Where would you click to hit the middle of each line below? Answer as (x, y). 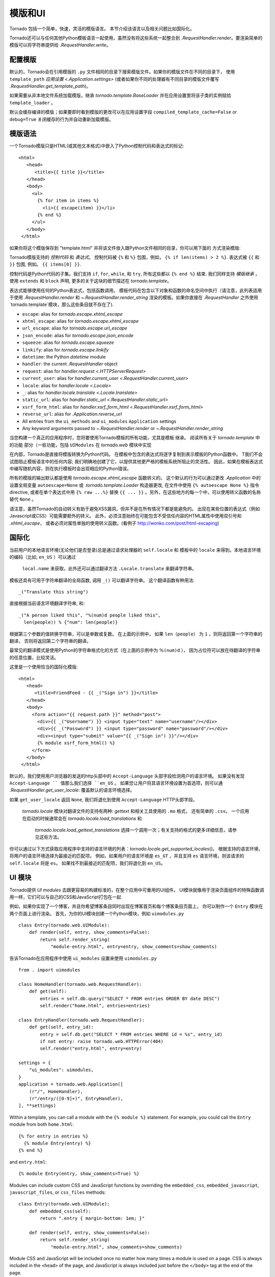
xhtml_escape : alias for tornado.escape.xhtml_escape (80, 321)
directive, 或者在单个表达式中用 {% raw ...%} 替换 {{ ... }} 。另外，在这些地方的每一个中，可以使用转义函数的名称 (135, 492)
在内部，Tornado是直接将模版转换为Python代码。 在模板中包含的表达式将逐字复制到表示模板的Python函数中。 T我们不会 (136, 454)
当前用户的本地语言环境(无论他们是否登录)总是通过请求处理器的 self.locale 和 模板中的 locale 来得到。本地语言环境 (135, 550)
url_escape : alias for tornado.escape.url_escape (75, 328)
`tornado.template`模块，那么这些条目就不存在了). (62, 304)
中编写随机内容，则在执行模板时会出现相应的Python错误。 (71, 468)
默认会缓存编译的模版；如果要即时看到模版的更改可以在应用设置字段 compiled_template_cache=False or (123, 112)
